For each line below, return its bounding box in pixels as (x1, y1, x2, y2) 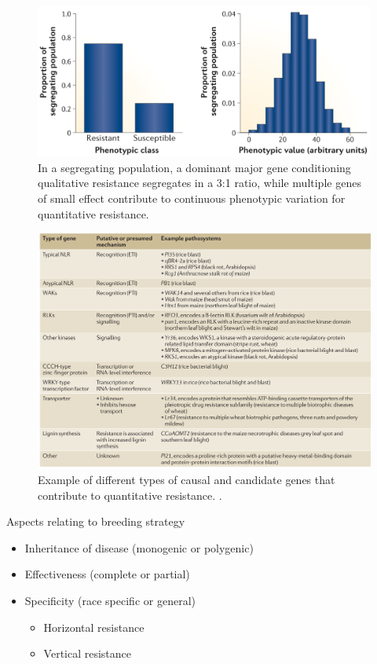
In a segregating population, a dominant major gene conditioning (38, 159, 351, 175)
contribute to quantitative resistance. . (38, 486, 222, 503)
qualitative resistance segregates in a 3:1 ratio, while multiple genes (38, 174, 361, 191)
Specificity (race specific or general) (24, 592, 196, 609)
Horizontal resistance (43, 618, 145, 635)
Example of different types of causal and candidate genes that (38, 471, 335, 488)
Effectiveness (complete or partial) (24, 566, 190, 582)
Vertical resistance (43, 645, 132, 662)
